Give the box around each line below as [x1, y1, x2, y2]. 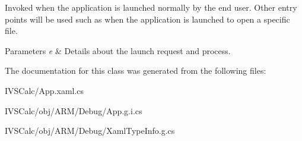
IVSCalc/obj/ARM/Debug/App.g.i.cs [5, 104, 142, 117]
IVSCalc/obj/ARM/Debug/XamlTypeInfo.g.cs [5, 124, 175, 137]
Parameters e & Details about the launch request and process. [5, 44, 231, 57]
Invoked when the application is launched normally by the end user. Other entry [5, 1, 297, 13]
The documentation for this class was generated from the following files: [5, 64, 266, 77]
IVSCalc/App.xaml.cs [5, 84, 84, 96]
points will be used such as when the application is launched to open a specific [5, 12, 290, 25]
